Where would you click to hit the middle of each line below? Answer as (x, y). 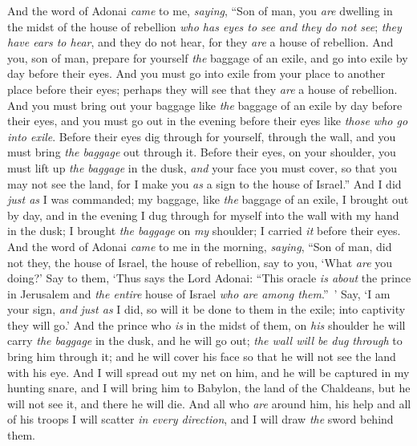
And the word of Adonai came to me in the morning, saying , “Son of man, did (200, 246)
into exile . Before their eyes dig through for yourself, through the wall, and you (202, 136)
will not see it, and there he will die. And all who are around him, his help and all (209, 403)
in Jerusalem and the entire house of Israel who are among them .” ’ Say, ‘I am (199, 293)
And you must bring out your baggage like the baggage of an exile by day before (205, 105)
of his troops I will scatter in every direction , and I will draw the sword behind (200, 419)
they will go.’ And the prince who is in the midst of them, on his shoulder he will (206, 324)
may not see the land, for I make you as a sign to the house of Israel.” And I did (204, 183)
